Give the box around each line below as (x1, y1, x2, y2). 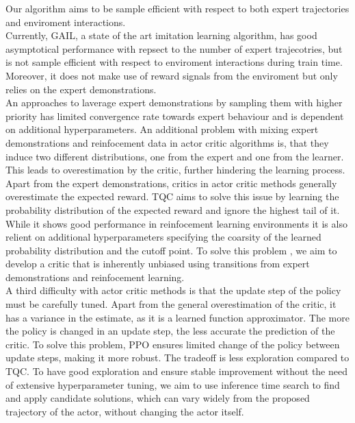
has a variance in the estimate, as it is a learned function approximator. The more (5, 310, 350, 324)
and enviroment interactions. (5, 14, 126, 29)
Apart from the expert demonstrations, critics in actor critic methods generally (5, 176, 337, 190)
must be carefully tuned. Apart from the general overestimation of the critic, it (5, 297, 337, 311)
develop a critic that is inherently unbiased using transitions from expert (5, 256, 310, 271)
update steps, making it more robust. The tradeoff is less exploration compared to (5, 350, 350, 365)
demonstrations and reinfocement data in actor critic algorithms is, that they (5, 135, 329, 149)
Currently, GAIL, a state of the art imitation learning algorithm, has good (5, 28, 317, 43)
